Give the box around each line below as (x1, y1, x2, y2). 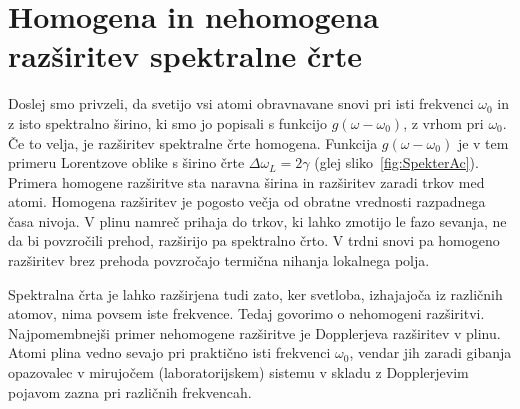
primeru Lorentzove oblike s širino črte (8, 152, 245, 173)
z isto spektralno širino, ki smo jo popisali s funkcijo (8, 112, 328, 133)
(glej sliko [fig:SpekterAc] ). (314, 152, 479, 173)
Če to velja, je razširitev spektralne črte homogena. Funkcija (8, 132, 378, 153)
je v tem (457, 132, 509, 153)
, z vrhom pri (403, 112, 484, 133)
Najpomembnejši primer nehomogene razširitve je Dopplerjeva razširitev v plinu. (8, 322, 501, 343)
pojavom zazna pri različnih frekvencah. (8, 381, 252, 402)
